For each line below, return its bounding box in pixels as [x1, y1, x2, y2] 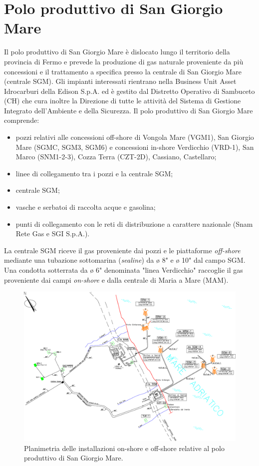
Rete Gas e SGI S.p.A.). [15, 228, 90, 239]
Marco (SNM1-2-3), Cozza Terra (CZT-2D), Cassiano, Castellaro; [15, 151, 217, 162]
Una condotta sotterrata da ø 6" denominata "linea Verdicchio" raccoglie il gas [4, 265, 243, 275]
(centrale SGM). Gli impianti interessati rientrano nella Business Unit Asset [4, 76, 237, 86]
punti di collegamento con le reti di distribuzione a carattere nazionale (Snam [15, 218, 253, 229]
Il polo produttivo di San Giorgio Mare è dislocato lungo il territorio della [4, 46, 230, 57]
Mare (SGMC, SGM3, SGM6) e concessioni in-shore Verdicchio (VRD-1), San [15, 141, 254, 152]
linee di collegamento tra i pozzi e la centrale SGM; [15, 168, 173, 178]
